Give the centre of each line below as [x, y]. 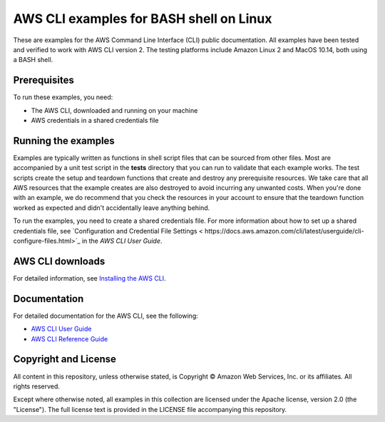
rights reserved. [37, 386]
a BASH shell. [33, 60]
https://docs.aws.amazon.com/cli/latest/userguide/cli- [284, 231]
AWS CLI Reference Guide [70, 338]
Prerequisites [43, 80]
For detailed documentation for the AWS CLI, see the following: [106, 316]
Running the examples [64, 140]
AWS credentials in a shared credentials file [95, 121]
